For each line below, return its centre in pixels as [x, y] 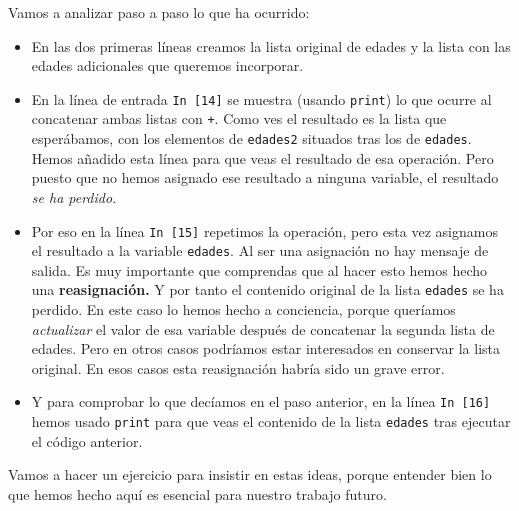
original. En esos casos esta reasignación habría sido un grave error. [238, 367]
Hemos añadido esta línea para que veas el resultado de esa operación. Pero [262, 157]
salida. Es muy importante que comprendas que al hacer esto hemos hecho [259, 269]
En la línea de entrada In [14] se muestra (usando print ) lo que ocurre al [261, 98]
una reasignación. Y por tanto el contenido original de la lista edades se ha [267, 289]
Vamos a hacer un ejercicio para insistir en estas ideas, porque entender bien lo [250, 474]
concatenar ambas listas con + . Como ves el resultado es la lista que [239, 118]
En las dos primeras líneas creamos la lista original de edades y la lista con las [271, 45]
